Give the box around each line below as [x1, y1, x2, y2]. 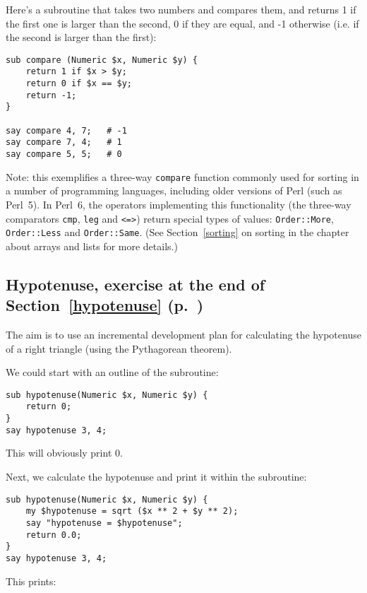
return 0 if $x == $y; [25, 78, 132, 89]
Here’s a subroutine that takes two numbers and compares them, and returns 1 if [6, 2, 356, 16]
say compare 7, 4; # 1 [6, 137, 122, 148]
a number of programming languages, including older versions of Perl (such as [6, 183, 342, 198]
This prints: [6, 573, 56, 588]
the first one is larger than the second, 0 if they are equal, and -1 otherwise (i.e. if [6, 16, 359, 30]
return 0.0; [25, 529, 82, 540]
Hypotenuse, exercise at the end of [6, 273, 265, 295]
